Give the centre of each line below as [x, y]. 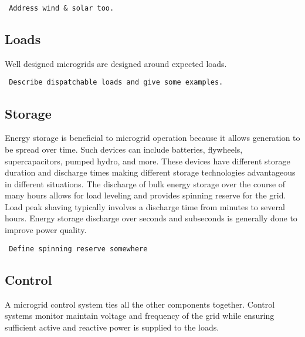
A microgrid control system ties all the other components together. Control [140, 304]
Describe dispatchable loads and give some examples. [116, 82]
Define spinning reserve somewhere [78, 249]
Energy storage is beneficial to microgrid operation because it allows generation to [152, 138]
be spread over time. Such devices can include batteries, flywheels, [124, 149]
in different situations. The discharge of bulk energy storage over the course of [145, 183]
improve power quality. [46, 230]
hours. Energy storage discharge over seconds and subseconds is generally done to [151, 218]
